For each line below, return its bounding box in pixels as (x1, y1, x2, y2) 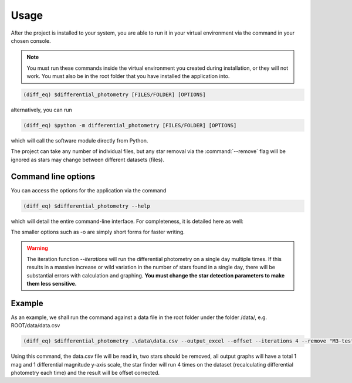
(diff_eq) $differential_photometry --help (23, 202, 151, 209)
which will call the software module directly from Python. (11, 137, 148, 144)
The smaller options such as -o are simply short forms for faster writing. (11, 229, 185, 236)
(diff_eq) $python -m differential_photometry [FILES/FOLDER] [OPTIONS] (23, 122, 237, 129)
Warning (26, 245, 48, 252)
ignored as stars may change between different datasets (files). (11, 156, 164, 163)
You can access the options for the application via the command (11, 187, 167, 194)
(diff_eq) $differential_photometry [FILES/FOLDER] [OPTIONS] (23, 91, 206, 98)
